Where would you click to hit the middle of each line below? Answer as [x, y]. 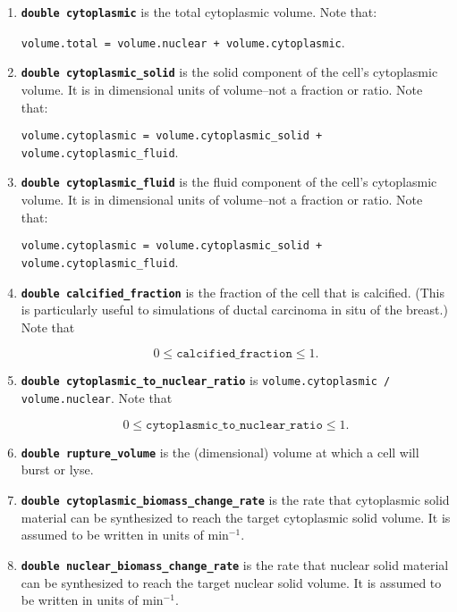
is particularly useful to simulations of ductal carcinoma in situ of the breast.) [234, 310]
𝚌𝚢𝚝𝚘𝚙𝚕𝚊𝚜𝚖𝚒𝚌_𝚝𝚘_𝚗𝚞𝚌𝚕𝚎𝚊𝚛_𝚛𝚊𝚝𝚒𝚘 [234, 425]
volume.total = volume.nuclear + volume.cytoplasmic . [183, 42]
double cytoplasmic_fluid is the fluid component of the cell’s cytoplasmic [229, 182]
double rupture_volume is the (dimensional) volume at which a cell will [220, 452]
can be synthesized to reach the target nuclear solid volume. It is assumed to [231, 582]
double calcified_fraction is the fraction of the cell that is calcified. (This [233, 292]
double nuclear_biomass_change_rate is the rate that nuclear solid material [235, 564]
